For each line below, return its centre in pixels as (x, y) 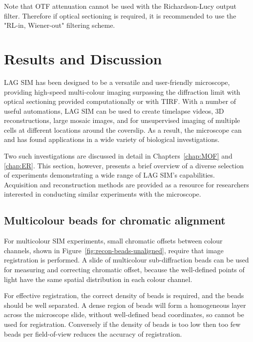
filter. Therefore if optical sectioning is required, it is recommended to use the (120, 15)
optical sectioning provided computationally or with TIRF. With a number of (120, 101)
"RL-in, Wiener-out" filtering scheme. (60, 25)
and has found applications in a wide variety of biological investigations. (112, 139)
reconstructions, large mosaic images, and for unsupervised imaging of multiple (122, 120)
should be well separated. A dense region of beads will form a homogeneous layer (125, 305)
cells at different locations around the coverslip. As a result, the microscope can (123, 130)
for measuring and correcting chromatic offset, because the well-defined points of (124, 270)
